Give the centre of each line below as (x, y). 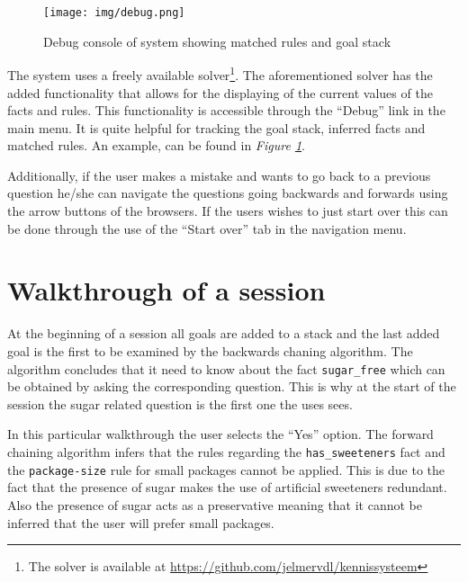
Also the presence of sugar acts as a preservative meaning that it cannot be (215, 504)
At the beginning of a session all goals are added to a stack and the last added (224, 333)
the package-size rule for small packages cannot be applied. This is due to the (226, 469)
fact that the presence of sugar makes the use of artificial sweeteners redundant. (227, 487)
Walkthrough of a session (166, 290)
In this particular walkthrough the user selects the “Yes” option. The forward (220, 434)
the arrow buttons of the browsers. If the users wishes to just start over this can (228, 211)
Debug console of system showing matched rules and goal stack (217, 41)
